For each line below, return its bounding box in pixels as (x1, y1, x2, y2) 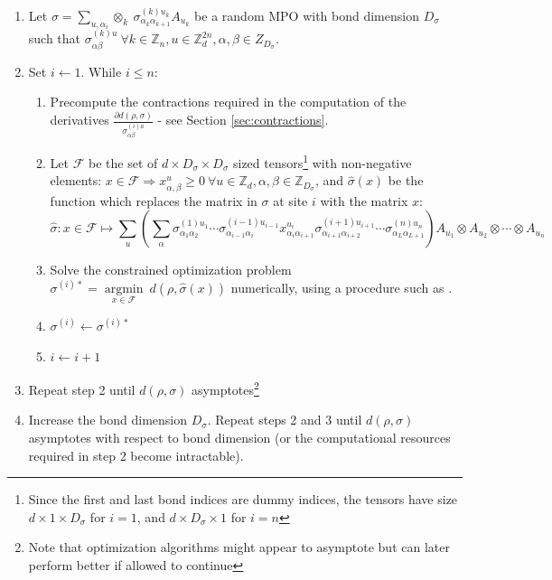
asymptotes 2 (192, 378, 259, 398)
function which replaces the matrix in (50, 191, 257, 210)
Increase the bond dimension (28, 410, 187, 429)
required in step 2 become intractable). (28, 445, 244, 464)
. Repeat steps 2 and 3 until (207, 410, 362, 429)
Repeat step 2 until (28, 379, 136, 398)
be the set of (88, 153, 158, 172)
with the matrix (320, 191, 408, 210)
